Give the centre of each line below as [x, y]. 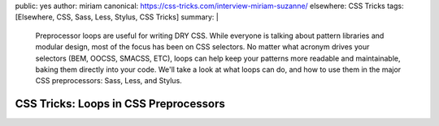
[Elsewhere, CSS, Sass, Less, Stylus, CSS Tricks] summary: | [117, 17]
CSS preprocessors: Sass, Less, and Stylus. [109, 81]
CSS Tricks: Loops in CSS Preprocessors [120, 104]
